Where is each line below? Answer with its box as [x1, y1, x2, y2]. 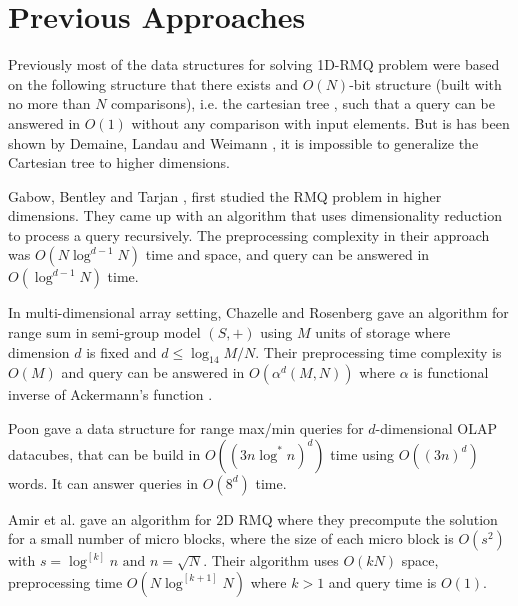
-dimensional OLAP [375, 418, 498, 439]
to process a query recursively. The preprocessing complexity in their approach [8, 224, 490, 245]
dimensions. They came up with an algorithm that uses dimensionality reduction [8, 205, 502, 226]
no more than [8, 93, 91, 114]
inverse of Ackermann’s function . [8, 384, 213, 405]
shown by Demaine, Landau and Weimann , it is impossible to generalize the [8, 132, 479, 153]
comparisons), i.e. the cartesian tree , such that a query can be [111, 93, 495, 114]
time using [330, 443, 395, 464]
